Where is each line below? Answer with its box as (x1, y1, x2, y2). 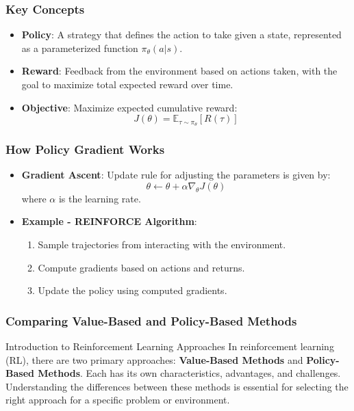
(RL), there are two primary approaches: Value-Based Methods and (5, 352, 303, 367)
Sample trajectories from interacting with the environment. (38, 237, 286, 252)
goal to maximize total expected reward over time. (21, 77, 233, 91)
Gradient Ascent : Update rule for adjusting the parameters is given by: (21, 168, 331, 182)
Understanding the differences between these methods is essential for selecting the (5, 379, 349, 393)
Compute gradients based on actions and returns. (38, 260, 245, 274)
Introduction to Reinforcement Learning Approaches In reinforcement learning (5, 339, 334, 354)
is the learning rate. (58, 191, 141, 205)
